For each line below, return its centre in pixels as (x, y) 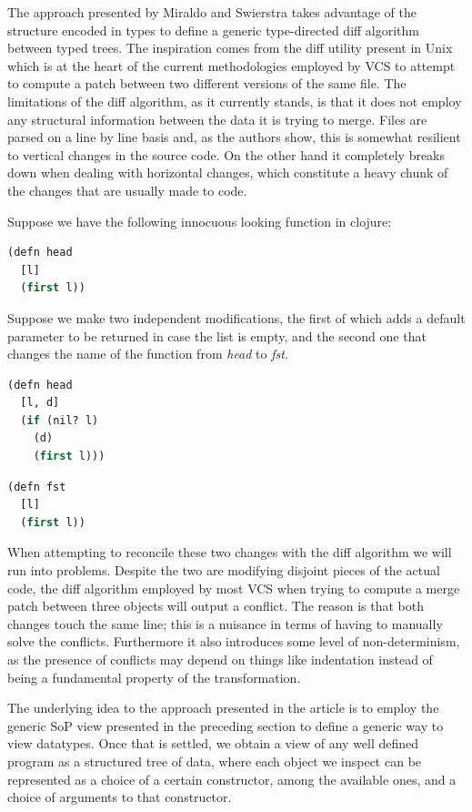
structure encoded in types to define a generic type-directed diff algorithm (214, 30)
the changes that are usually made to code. (127, 190)
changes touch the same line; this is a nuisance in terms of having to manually (225, 623)
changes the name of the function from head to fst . (148, 354)
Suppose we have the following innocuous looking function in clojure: (200, 221)
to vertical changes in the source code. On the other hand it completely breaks (226, 154)
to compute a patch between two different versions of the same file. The (207, 83)
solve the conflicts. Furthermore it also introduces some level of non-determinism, (234, 641)
